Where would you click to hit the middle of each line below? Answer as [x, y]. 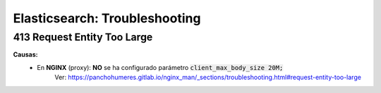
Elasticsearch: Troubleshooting [107, 18]
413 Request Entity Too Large [83, 37]
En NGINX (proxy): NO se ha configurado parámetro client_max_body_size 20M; [160, 67]
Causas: [25, 55]
